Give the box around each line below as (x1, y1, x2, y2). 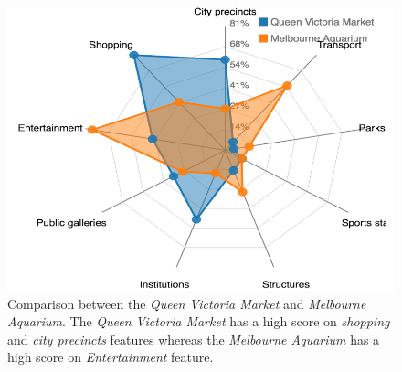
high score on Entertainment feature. (7, 347, 214, 367)
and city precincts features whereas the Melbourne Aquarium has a (7, 329, 380, 348)
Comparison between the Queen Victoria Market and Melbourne (7, 293, 366, 313)
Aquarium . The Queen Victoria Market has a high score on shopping (7, 312, 390, 331)
